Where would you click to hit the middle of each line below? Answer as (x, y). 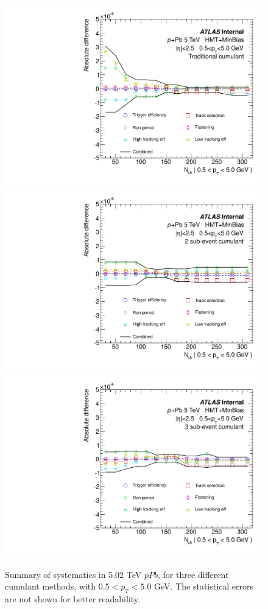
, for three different (193, 574)
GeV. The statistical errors (204, 586)
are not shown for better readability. (72, 599)
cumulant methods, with (51, 586)
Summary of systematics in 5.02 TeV (73, 574)
